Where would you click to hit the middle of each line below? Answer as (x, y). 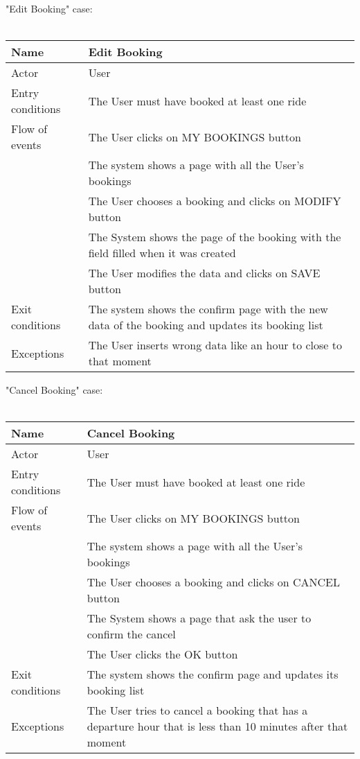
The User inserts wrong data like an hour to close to (215, 345)
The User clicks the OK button (162, 654)
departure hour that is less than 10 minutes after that (217, 726)
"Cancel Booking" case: (54, 390)
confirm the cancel (131, 634)
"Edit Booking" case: (49, 8)
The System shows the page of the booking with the (215, 237)
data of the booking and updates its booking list (206, 325)
